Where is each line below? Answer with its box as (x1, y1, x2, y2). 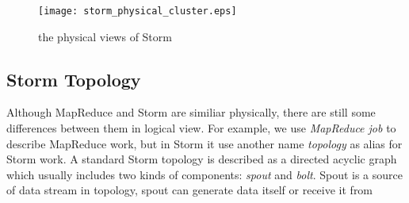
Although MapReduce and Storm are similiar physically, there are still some (6, 104, 376, 121)
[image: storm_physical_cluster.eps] (38, 6, 237, 17)
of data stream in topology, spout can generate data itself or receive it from (6, 182, 373, 198)
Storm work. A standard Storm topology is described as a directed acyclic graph (6, 151, 397, 167)
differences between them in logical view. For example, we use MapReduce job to (6, 120, 396, 136)
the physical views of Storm (38, 28, 172, 44)
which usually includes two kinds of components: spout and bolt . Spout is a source (6, 166, 403, 182)
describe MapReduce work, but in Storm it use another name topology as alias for (6, 135, 403, 151)
